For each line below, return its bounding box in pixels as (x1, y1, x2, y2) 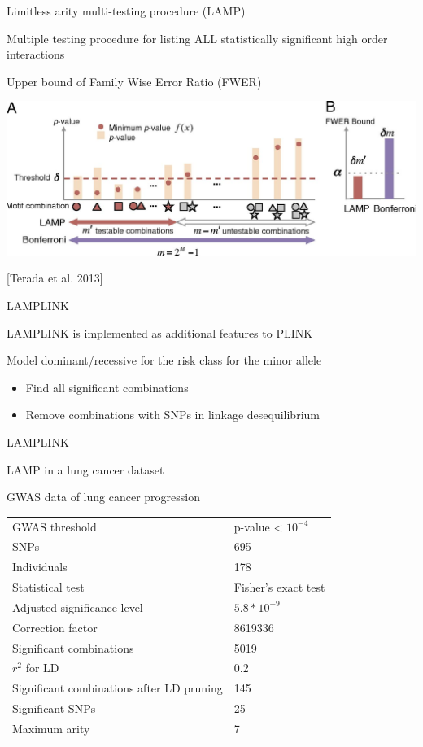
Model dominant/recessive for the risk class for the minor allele (7, 352, 322, 369)
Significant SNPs (12, 700, 96, 717)
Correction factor (12, 618, 98, 636)
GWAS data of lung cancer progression (7, 488, 200, 505)
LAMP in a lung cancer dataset (7, 461, 164, 478)
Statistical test (12, 579, 85, 596)
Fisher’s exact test (233, 579, 325, 596)
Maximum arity (12, 719, 90, 736)
